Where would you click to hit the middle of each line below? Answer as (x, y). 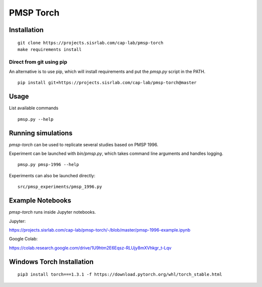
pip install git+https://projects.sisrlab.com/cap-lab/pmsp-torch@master (107, 83)
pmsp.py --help (36, 119)
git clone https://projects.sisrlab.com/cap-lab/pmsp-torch (90, 43)
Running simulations (41, 133)
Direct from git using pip (38, 62)
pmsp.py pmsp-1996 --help (49, 165)
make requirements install (50, 49)
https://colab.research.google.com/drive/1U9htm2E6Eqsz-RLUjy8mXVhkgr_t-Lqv (90, 248)
